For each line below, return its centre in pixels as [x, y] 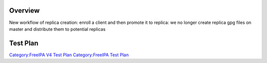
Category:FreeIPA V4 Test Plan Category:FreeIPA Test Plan [69, 55]
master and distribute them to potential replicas [57, 29]
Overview [24, 10]
